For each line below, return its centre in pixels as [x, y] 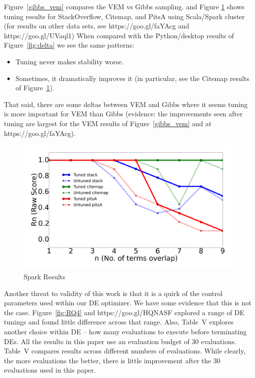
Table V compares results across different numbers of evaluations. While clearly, [125, 351]
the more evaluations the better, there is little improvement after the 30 [112, 360]
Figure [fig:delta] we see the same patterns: [69, 45]
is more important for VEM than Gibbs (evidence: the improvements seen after [123, 114]
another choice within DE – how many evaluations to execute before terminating [126, 331]
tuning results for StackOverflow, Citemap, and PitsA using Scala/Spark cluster [125, 16]
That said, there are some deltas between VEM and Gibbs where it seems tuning [126, 104]
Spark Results [44, 276]
